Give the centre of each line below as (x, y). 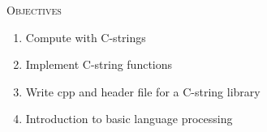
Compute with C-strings (86, 37)
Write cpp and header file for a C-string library (143, 91)
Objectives (34, 10)
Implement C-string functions (99, 64)
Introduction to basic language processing (129, 119)
